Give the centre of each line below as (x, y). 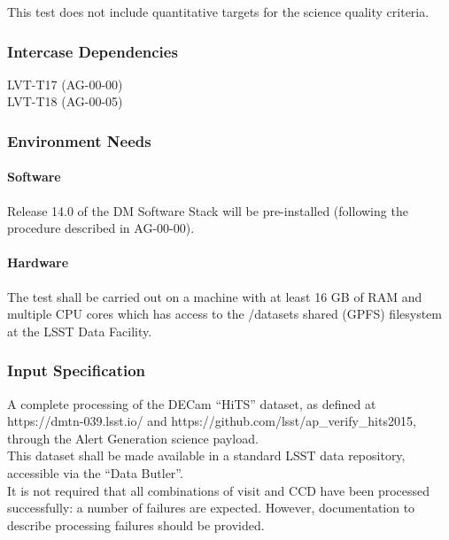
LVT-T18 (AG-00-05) (65, 101)
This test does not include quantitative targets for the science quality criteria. (218, 12)
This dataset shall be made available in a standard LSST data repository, (206, 455)
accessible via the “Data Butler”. (95, 473)
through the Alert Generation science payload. (133, 438)
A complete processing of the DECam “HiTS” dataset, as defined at (192, 403)
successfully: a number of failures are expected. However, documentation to (211, 508)
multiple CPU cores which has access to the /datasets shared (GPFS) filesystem (224, 314)
